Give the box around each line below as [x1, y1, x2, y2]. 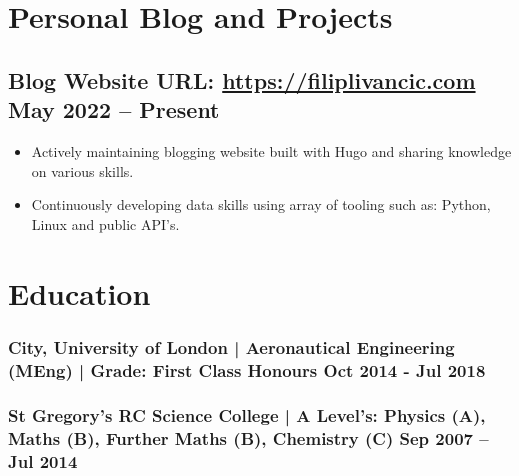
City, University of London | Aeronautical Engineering [8, 334, 455, 359]
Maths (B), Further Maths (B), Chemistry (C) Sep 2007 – [8, 426, 489, 451]
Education [8, 272, 151, 313]
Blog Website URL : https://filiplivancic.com [8, 64, 476, 95]
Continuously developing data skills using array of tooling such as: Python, [31, 194, 491, 215]
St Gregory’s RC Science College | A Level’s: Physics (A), [8, 403, 486, 428]
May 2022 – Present [8, 94, 220, 125]
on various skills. [31, 160, 134, 181]
